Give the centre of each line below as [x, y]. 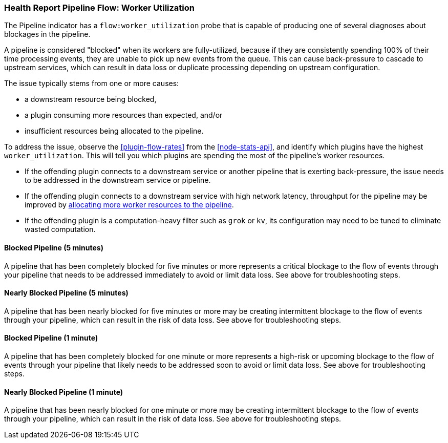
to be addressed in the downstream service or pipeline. [118, 180]
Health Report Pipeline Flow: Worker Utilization [100, 8]
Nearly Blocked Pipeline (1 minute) [64, 392]
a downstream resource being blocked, [91, 99]
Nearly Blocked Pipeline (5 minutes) [66, 293]
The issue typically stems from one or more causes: [92, 83]
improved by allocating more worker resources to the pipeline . [129, 205]
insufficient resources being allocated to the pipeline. [114, 131]
